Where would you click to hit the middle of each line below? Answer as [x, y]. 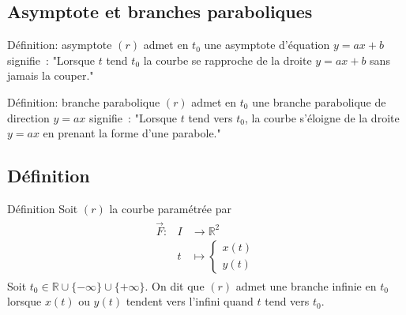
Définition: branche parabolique [84, 101]
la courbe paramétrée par [170, 208]
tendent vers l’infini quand [190, 301]
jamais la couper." [51, 75]
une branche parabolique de [319, 101]
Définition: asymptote [60, 45]
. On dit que [175, 285]
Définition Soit [43, 208]
